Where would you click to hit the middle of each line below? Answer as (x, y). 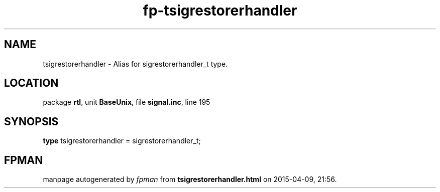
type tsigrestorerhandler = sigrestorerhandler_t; (122, 141)
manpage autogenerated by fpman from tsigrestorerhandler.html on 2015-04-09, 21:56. (190, 179)
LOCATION (31, 83)
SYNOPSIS (31, 121)
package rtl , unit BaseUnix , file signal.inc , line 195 (127, 102)
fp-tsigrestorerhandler (220, 11)
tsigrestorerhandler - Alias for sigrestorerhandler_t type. (135, 64)
